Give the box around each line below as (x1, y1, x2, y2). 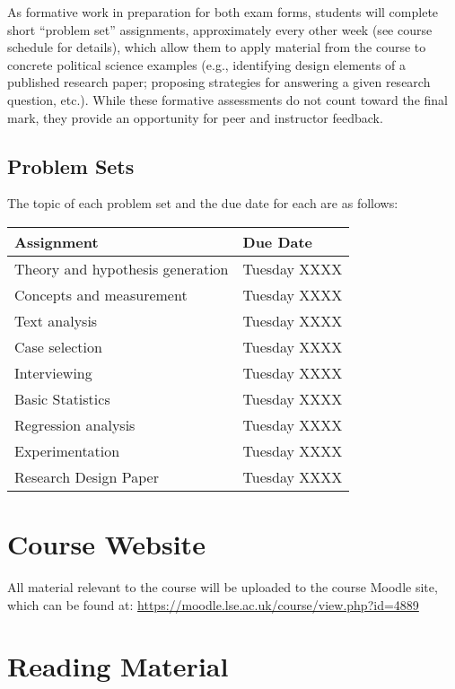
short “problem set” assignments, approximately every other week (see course (7, 20, 433, 39)
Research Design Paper (14, 466, 159, 487)
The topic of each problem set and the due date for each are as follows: (7, 194, 398, 213)
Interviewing (14, 362, 92, 383)
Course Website (7, 526, 206, 563)
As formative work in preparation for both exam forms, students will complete (7, 3, 439, 21)
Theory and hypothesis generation (14, 257, 229, 279)
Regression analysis (14, 414, 136, 435)
